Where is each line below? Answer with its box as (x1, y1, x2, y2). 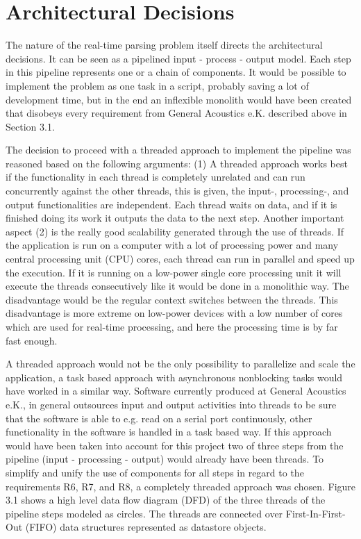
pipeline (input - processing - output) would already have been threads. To (6, 451, 324, 466)
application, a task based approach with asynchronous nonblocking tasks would (6, 370, 343, 384)
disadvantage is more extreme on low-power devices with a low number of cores (6, 306, 343, 320)
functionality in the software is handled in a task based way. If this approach (6, 424, 332, 439)
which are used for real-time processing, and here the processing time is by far (6, 320, 338, 333)
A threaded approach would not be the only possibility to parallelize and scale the (6, 356, 355, 371)
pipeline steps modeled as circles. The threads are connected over (6, 506, 283, 520)
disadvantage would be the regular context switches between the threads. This (6, 292, 338, 306)
